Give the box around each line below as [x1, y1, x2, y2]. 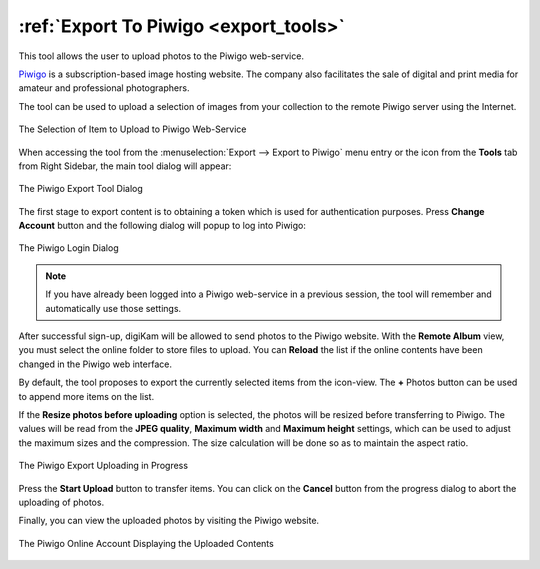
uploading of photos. [18, 496, 105, 508]
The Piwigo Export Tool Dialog [18, 183, 144, 195]
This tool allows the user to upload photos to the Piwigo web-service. [18, 50, 305, 62]
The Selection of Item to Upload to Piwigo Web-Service [18, 123, 247, 135]
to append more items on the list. [18, 390, 155, 402]
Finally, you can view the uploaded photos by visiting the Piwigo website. [18, 515, 320, 527]
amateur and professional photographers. [18, 82, 190, 94]
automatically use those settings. [45, 302, 182, 314]
